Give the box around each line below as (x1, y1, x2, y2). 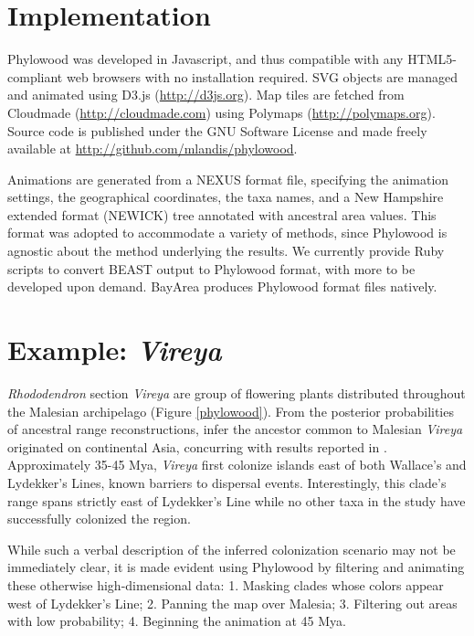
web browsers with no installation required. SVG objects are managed (66, 67, 458, 86)
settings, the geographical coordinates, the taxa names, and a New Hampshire (7, 187, 444, 207)
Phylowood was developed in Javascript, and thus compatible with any (7, 49, 404, 69)
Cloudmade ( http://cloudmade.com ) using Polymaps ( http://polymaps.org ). (7, 102, 436, 122)
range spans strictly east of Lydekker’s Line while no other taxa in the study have (7, 491, 466, 510)
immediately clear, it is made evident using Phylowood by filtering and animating (7, 557, 465, 577)
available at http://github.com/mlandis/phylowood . (7, 139, 298, 158)
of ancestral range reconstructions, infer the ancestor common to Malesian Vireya (7, 419, 463, 439)
